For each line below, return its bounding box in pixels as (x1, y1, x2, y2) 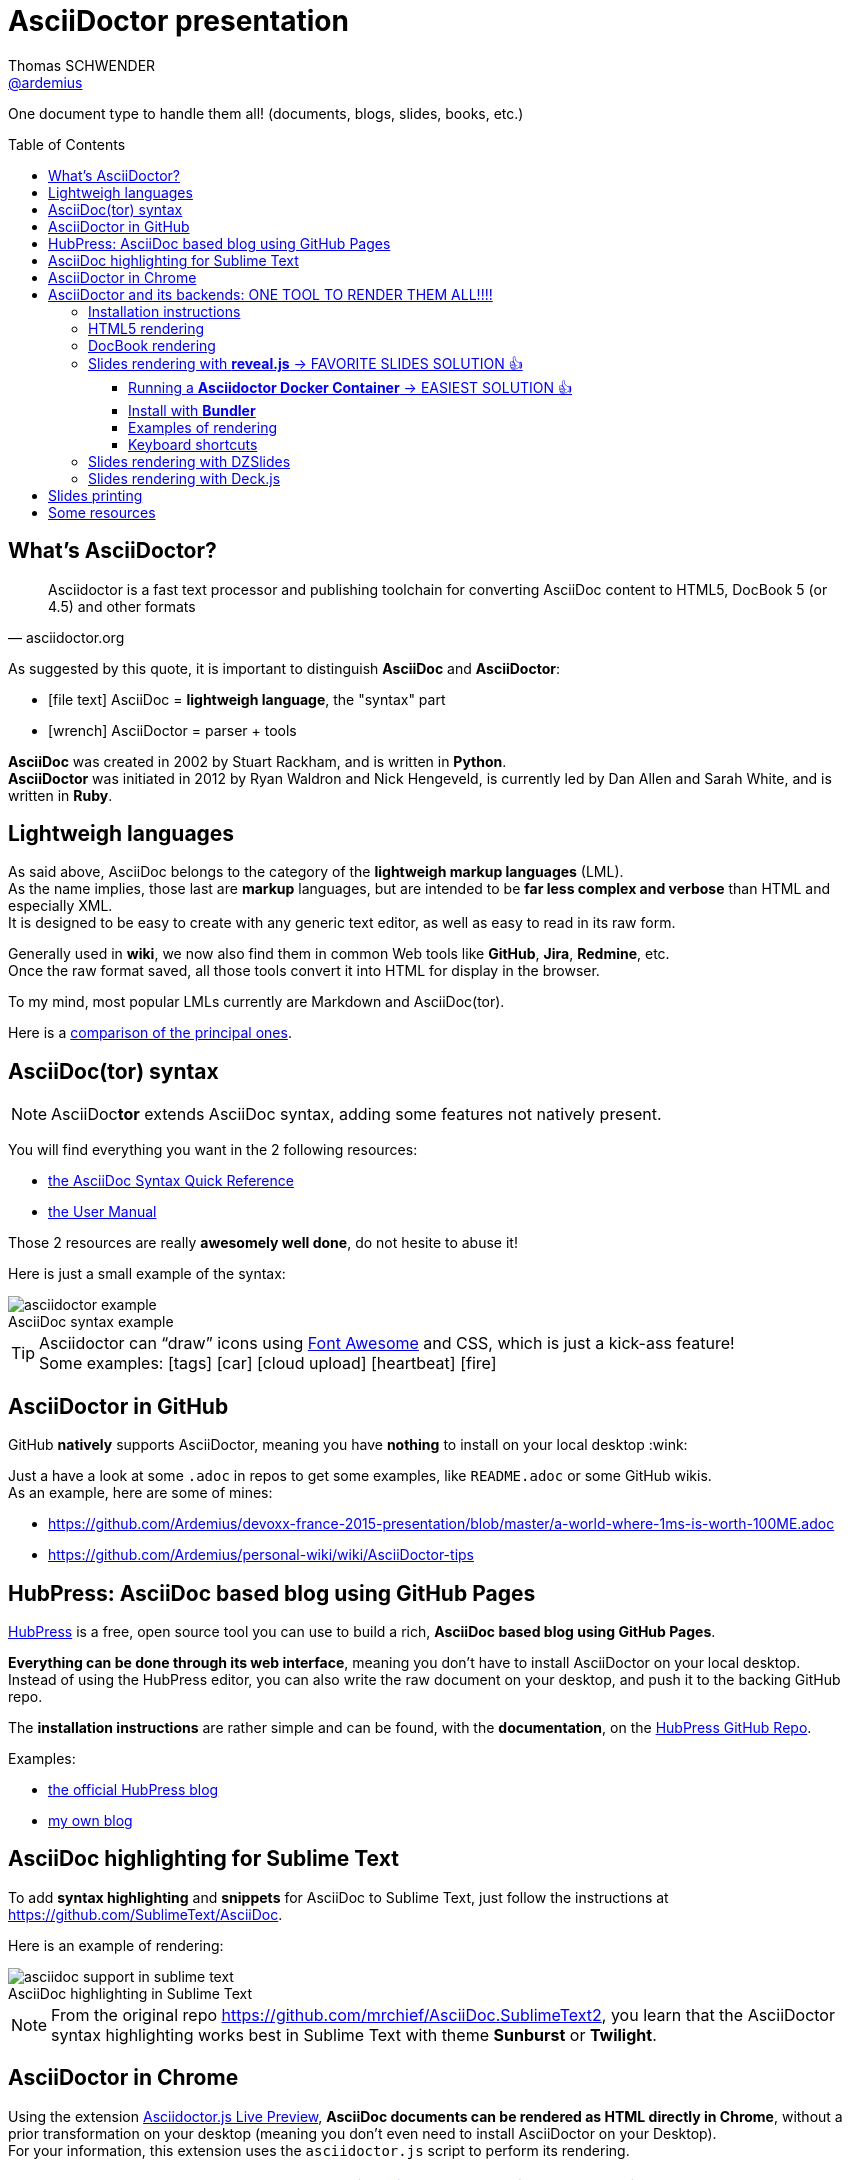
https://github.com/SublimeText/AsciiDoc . (8, 1905, 283, 1923)
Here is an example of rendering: (8, 1936, 224, 1954)
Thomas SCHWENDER (8, 56, 156, 74)
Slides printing (48, 486, 143, 504)
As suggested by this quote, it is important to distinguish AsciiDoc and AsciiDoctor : (8, 659, 560, 677)
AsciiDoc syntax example (8, 1313, 174, 1331)
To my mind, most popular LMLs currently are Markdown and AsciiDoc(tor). (8, 993, 505, 1011)
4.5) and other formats (48, 597, 196, 615)
